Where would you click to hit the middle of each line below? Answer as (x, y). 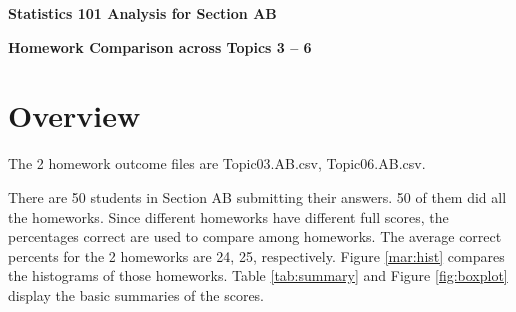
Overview (74, 115)
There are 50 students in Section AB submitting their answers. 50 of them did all (257, 196)
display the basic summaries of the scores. (136, 294)
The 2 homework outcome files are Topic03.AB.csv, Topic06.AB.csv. (217, 163)
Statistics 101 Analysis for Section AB (142, 13)
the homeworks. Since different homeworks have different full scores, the (228, 216)
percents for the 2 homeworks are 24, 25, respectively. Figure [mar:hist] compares (256, 255)
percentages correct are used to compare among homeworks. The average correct (255, 236)
